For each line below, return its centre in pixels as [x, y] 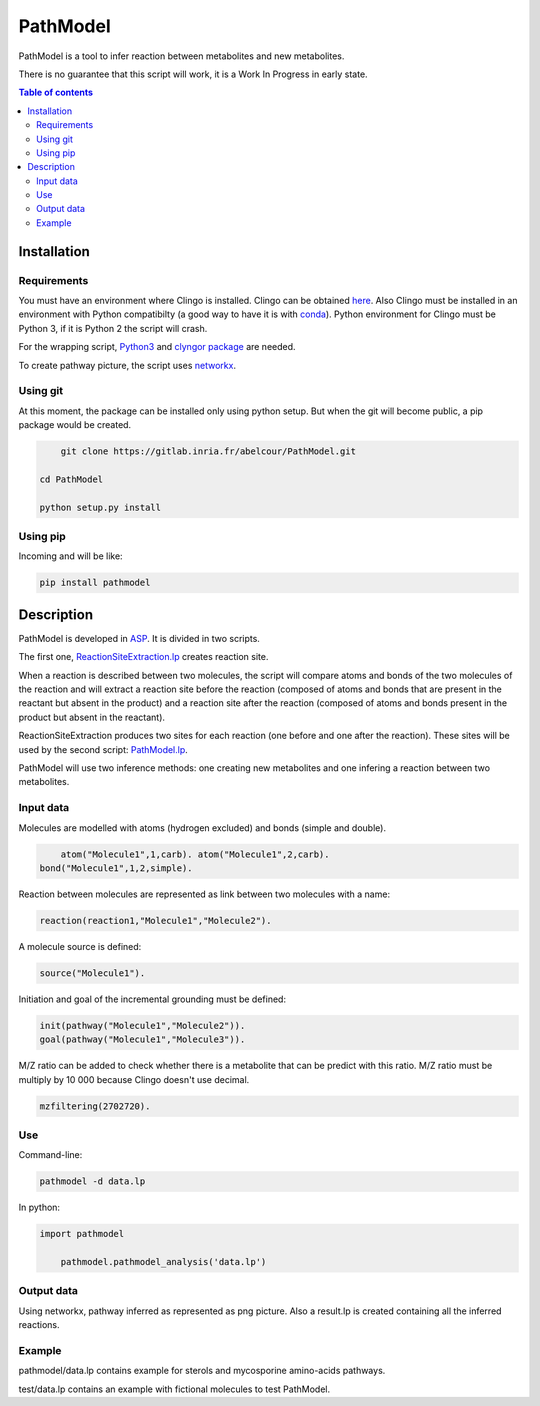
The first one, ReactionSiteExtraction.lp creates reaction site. [143, 657]
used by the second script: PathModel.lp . [103, 749]
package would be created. [75, 425]
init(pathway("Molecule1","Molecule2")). [142, 1025]
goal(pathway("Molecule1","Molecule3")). [142, 1039]
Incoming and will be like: [71, 556]
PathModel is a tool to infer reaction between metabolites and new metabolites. [181, 56]
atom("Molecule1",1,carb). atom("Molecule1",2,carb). [195, 854]
